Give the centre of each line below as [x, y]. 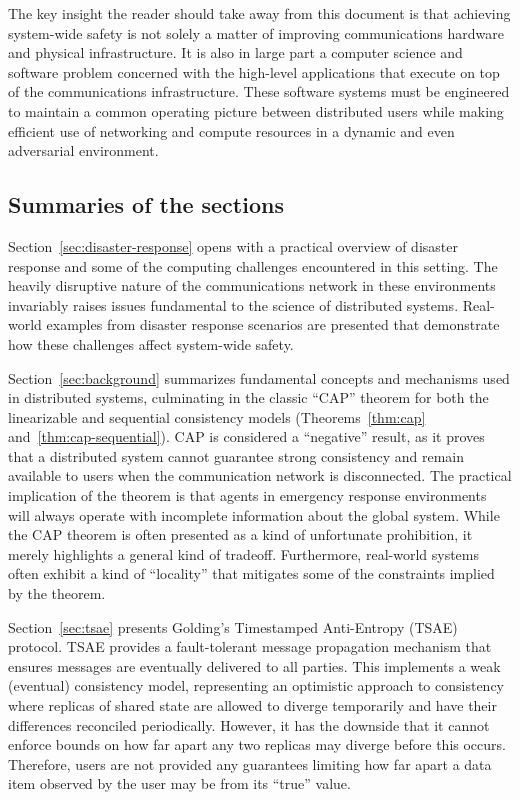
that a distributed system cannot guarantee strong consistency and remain [236, 455]
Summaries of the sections [146, 204]
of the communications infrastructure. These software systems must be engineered [259, 91]
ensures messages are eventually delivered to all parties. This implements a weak [254, 665]
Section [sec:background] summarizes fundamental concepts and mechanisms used [259, 377]
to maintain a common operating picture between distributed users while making [256, 110]
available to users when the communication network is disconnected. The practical [260, 475]
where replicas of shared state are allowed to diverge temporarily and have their [252, 705]
